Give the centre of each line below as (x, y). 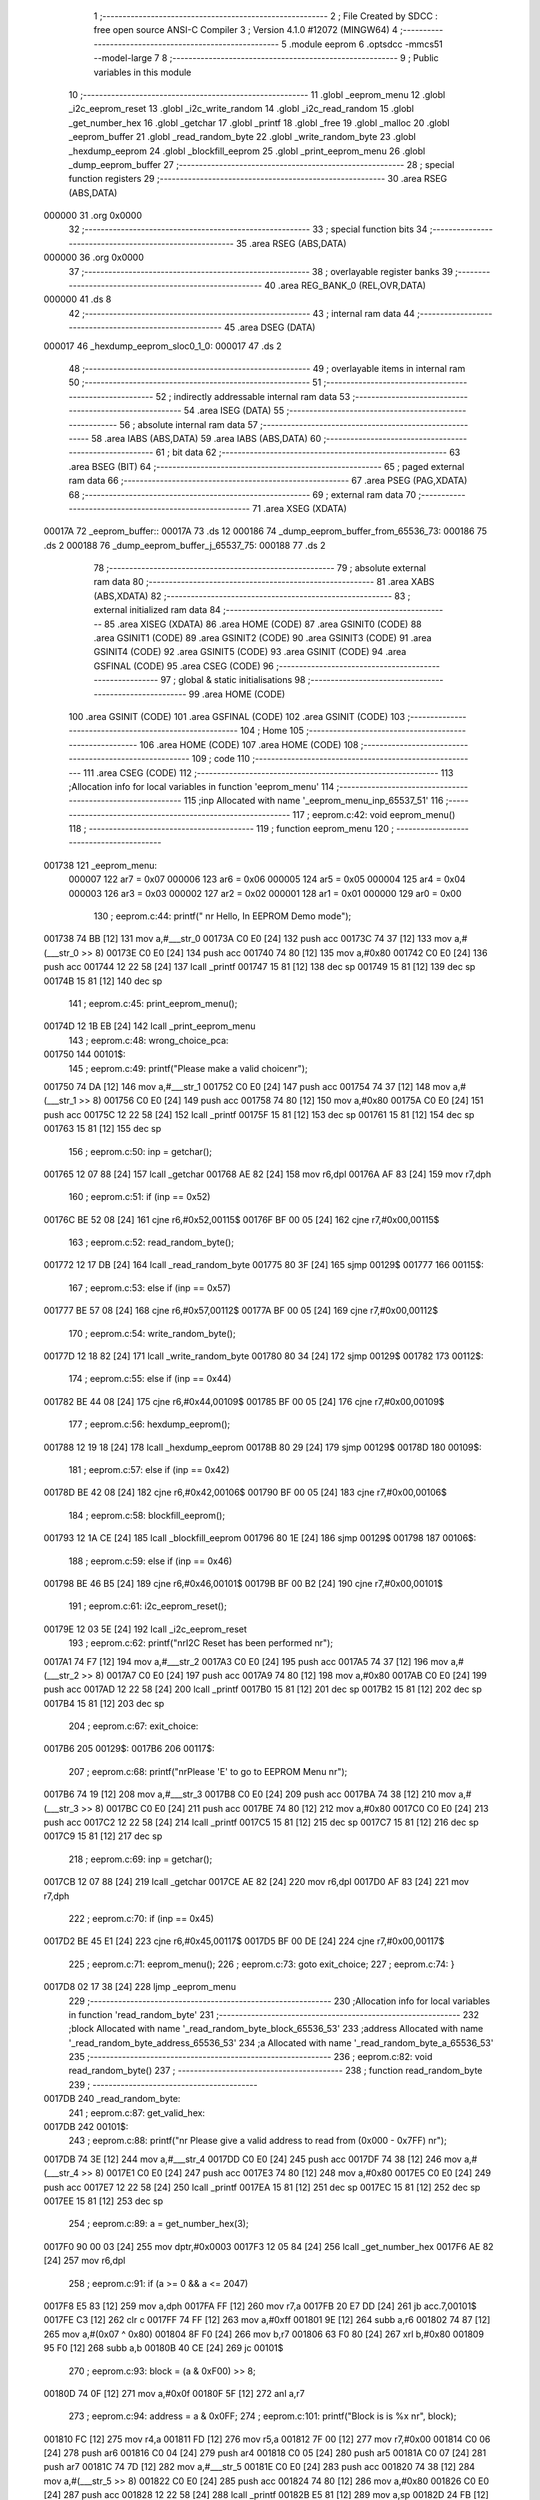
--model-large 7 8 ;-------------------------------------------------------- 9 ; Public (266, 58)
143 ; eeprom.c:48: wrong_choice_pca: (148, 1040)
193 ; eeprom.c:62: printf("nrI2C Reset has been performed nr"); (201, 1643)
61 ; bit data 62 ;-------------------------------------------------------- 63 (308, 452)
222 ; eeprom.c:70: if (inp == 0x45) (141, 1918)
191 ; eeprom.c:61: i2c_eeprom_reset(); (147, 1606)
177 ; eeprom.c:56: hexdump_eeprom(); (149, 1424)
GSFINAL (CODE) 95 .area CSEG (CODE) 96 (184, 666)
